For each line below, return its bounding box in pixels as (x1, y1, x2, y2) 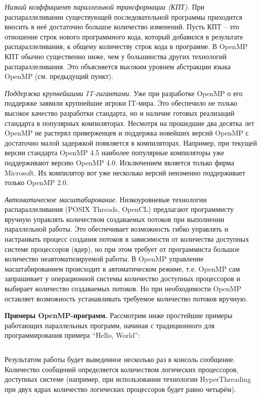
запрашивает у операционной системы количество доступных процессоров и (5, 273, 240, 284)
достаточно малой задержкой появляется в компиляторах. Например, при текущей (5, 137, 257, 148)
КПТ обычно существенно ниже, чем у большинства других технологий (5, 51, 227, 61)
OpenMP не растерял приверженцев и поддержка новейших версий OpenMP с (5, 127, 249, 138)
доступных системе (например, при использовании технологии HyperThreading (5, 374, 251, 384)
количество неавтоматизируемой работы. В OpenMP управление (5, 253, 204, 264)
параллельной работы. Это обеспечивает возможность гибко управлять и (5, 224, 229, 234)
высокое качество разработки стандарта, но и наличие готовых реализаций (5, 107, 235, 118)
